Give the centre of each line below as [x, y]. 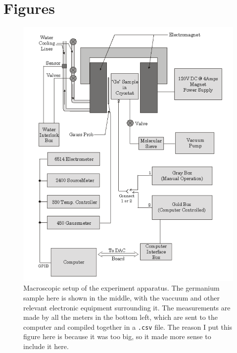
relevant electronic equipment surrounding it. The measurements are [127, 307]
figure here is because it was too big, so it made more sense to [117, 336]
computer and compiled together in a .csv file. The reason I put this [128, 327]
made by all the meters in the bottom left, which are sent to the [120, 317]
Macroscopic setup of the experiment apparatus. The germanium [121, 288]
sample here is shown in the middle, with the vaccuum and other [121, 297]
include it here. [46, 346]
